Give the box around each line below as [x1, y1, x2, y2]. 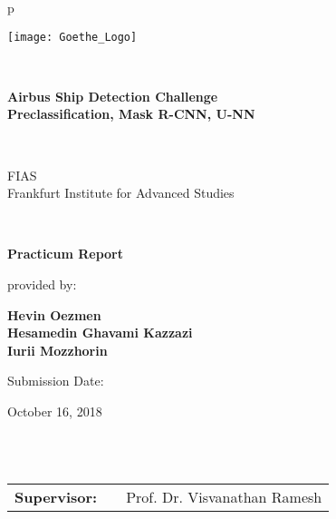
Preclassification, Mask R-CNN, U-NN [7, 104, 255, 123]
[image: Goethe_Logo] [7, 30, 138, 44]
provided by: [7, 275, 77, 293]
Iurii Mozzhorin [7, 340, 108, 359]
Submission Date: [7, 371, 104, 390]
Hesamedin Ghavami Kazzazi [7, 323, 193, 342]
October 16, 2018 [7, 401, 102, 420]
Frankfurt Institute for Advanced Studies [7, 183, 235, 202]
